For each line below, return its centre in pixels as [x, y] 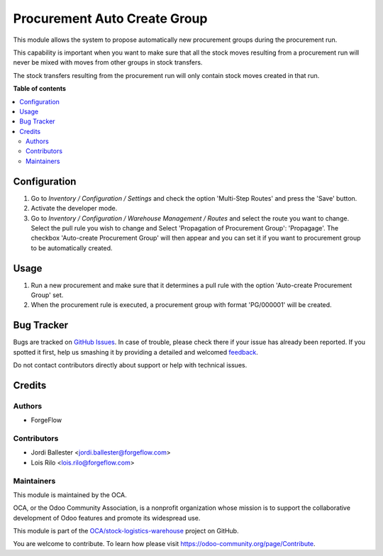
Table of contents [40, 89]
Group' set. [47, 295]
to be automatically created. [72, 248]
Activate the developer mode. [74, 208]
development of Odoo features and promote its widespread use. [107, 518]
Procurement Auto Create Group [110, 18]
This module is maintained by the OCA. [70, 495]
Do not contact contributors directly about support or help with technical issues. [130, 365]
